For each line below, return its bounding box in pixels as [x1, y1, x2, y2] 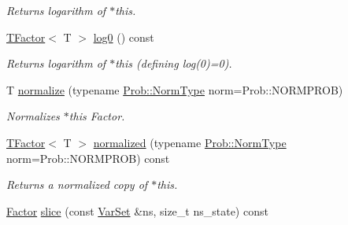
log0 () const [93, 28, 154, 45]
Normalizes [6, 108, 60, 124]
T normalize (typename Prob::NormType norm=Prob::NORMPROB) [6, 81, 343, 98]
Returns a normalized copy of [6, 176, 148, 193]
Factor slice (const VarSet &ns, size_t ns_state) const [6, 202, 268, 219]
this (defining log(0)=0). [115, 55, 232, 72]
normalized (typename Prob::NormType [93, 134, 287, 150]
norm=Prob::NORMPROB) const [6, 149, 170, 166]
